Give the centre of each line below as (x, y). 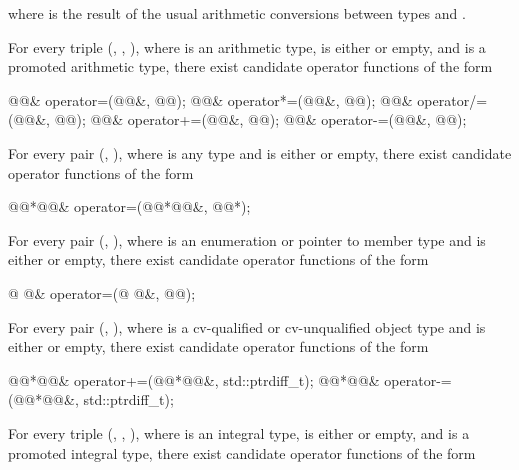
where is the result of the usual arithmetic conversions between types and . (237, 13)
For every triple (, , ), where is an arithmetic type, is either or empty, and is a (247, 46)
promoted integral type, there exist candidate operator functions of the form (242, 452)
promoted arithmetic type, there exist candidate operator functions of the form (250, 66)
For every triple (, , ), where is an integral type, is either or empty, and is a (239, 432)
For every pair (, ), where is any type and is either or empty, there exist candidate (260, 152)
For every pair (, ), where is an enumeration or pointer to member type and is (247, 239)
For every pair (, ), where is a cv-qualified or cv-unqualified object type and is (247, 326)
